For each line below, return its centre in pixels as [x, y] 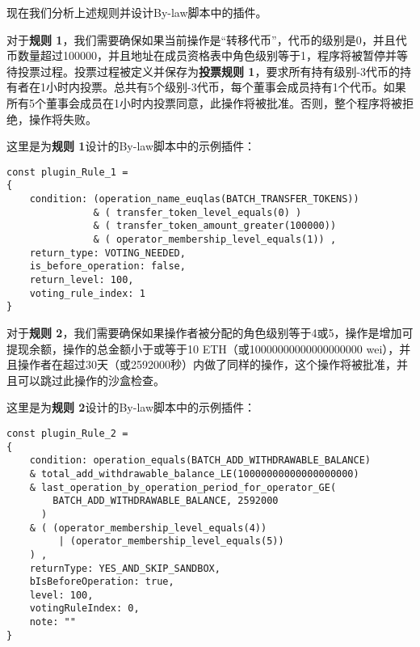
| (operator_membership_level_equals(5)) [171, 541]
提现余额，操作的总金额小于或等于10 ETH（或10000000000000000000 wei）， [203, 348]
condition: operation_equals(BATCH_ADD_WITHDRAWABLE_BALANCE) [200, 461]
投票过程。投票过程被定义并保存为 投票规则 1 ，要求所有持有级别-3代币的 [209, 71]
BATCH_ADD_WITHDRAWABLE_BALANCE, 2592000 [166, 501]
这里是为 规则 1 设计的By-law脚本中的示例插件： [131, 146]
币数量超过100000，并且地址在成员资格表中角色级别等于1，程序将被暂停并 [202, 55]
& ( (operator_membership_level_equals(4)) [148, 528]
